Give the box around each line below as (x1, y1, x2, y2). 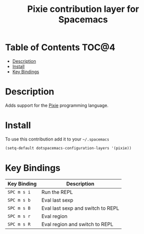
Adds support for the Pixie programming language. (5, 102, 109, 108)
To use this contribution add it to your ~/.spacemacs (5, 136, 110, 142)
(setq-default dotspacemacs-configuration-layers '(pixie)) (5, 145, 132, 150)
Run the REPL (41, 188, 73, 195)
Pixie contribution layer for (27, 3, 140, 15)
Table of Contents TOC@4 (5, 42, 115, 53)
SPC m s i (7, 189, 31, 195)
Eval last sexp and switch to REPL (41, 204, 120, 211)
